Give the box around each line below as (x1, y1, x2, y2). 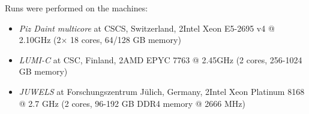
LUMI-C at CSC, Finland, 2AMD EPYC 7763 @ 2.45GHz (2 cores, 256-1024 (19, 53, 302, 66)
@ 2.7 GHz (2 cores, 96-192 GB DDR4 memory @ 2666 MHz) (19, 97, 245, 109)
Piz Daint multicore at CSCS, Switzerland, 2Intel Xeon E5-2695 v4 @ (19, 21, 275, 34)
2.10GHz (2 (19, 33, 61, 46)
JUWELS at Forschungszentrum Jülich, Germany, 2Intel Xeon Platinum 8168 (19, 85, 305, 97)
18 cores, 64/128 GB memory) (70, 33, 181, 46)
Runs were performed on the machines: (5, 2, 148, 14)
